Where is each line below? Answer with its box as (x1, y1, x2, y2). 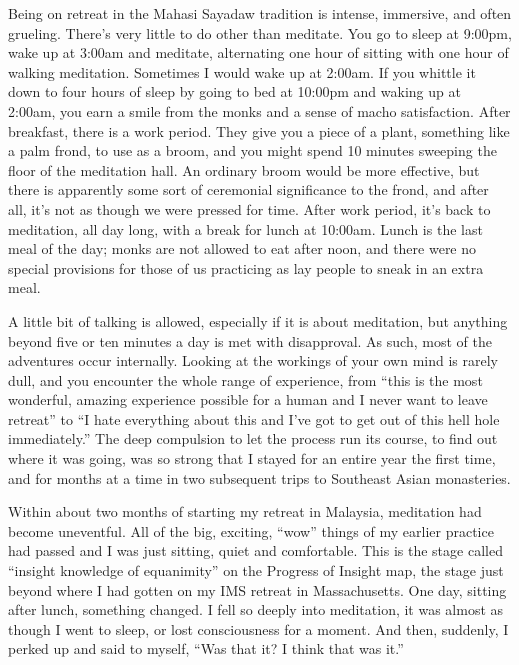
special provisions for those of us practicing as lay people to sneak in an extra (8, 257, 484, 278)
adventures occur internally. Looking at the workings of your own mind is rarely (8, 350, 498, 371)
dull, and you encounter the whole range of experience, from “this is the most (8, 369, 483, 390)
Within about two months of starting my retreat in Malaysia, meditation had (8, 501, 482, 522)
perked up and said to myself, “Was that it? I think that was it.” (8, 638, 404, 659)
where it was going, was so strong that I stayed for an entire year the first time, (8, 448, 496, 469)
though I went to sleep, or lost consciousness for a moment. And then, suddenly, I (8, 618, 509, 639)
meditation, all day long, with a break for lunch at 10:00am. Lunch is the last (8, 218, 483, 239)
